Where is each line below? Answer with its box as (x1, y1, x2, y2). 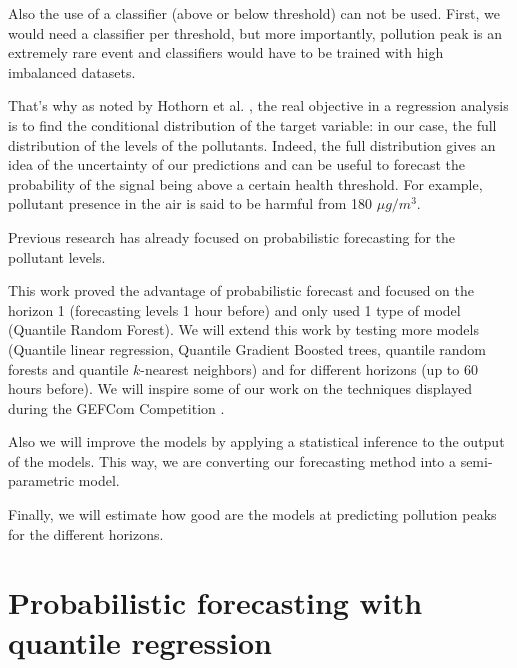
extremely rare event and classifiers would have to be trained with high (8, 42, 444, 63)
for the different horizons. (8, 523, 164, 544)
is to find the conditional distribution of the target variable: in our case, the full (8, 114, 497, 135)
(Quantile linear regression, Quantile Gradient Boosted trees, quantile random (8, 338, 487, 359)
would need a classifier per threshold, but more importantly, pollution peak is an (8, 22, 503, 43)
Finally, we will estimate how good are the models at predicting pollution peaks (8, 504, 497, 525)
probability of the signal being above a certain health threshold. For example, (8, 173, 483, 194)
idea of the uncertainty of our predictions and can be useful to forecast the (8, 154, 465, 175)
